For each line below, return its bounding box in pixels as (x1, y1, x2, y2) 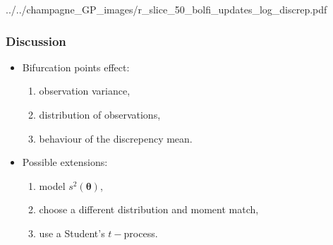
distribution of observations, (39, 107, 161, 121)
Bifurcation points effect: (22, 59, 130, 74)
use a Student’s (39, 225, 105, 240)
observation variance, (39, 83, 131, 98)
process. (123, 225, 158, 240)
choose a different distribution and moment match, (39, 202, 259, 217)
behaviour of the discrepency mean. (39, 131, 193, 145)
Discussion (6, 32, 66, 49)
